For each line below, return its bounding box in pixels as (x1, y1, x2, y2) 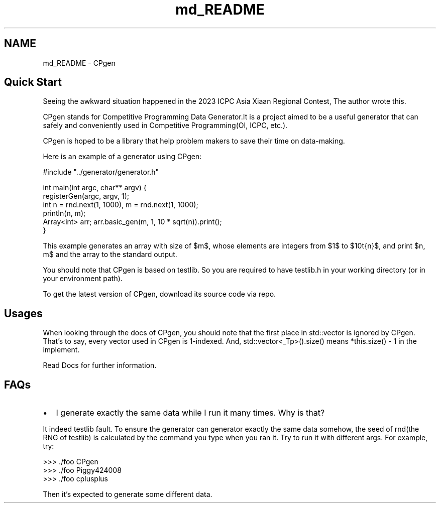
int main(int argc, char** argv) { (43, 183, 147, 192)
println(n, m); (43, 209, 86, 218)
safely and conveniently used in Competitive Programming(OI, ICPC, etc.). (43, 121, 288, 130)
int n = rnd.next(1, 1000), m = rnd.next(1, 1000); (43, 200, 198, 209)
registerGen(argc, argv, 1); (43, 192, 130, 201)
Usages (4, 307, 43, 320)
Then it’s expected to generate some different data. (43, 490, 212, 499)
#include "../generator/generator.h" (43, 168, 159, 177)
